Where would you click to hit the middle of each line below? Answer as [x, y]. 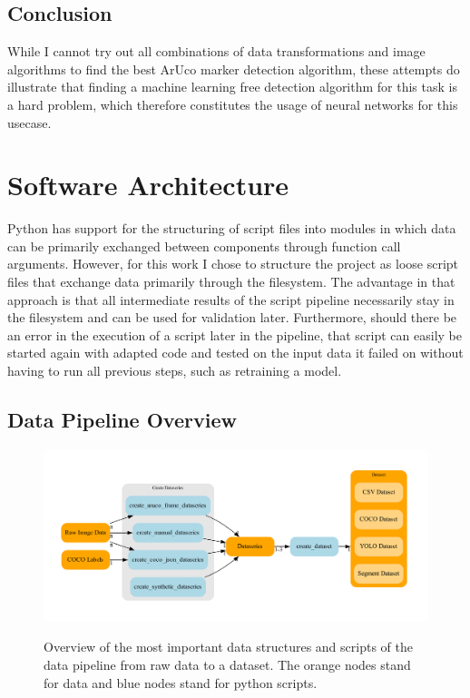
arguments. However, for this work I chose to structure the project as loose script [233, 264]
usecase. [29, 122]
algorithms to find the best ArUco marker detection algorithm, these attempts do [234, 69]
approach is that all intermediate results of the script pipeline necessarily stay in [231, 299]
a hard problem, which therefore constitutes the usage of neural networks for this [233, 104]
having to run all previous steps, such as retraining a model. [175, 371]
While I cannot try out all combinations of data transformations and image [216, 51]
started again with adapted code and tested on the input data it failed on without [235, 353]
